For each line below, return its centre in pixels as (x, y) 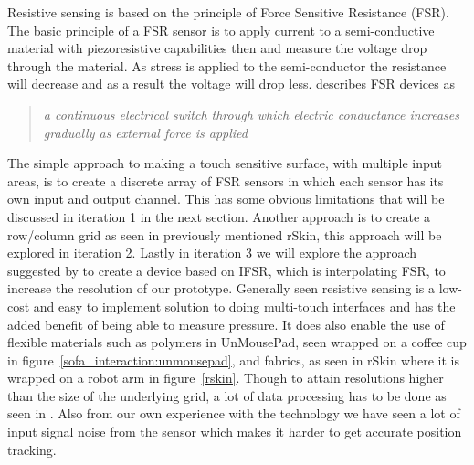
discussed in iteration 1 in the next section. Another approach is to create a (219, 216)
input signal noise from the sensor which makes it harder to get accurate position (235, 432)
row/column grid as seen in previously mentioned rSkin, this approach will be (225, 234)
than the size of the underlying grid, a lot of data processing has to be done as (227, 395)
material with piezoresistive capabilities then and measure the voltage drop (217, 48)
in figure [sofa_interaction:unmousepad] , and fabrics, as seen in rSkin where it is (233, 359)
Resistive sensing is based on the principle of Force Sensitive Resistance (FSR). (228, 12)
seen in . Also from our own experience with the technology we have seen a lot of (234, 413)
